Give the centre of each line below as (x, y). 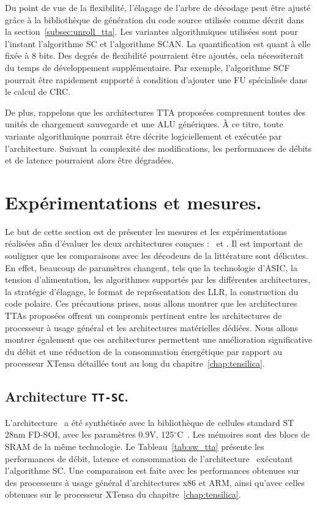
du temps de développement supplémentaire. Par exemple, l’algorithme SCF (147, 67)
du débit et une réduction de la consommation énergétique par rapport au (144, 351)
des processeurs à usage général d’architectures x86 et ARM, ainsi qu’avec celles (155, 482)
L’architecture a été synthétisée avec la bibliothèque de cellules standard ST (150, 422)
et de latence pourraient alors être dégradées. (89, 160)
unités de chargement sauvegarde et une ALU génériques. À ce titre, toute (144, 124)
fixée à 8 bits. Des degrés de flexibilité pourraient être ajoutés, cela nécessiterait (155, 55)
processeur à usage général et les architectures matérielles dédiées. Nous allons (151, 327)
